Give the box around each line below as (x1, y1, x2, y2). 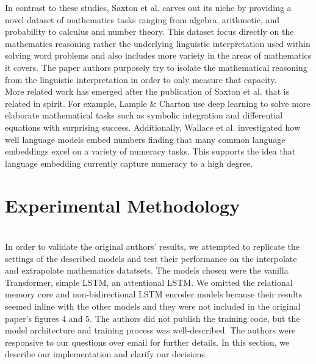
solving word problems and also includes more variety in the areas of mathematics (5, 49, 312, 62)
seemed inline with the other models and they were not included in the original (5, 300, 301, 312)
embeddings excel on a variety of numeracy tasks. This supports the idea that (5, 145, 296, 158)
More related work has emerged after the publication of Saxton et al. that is (5, 85, 290, 98)
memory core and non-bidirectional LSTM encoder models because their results (5, 288, 303, 300)
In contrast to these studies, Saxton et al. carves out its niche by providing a (5, 1, 292, 13)
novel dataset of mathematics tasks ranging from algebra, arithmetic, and (5, 13, 280, 26)
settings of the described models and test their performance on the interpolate (5, 252, 297, 264)
